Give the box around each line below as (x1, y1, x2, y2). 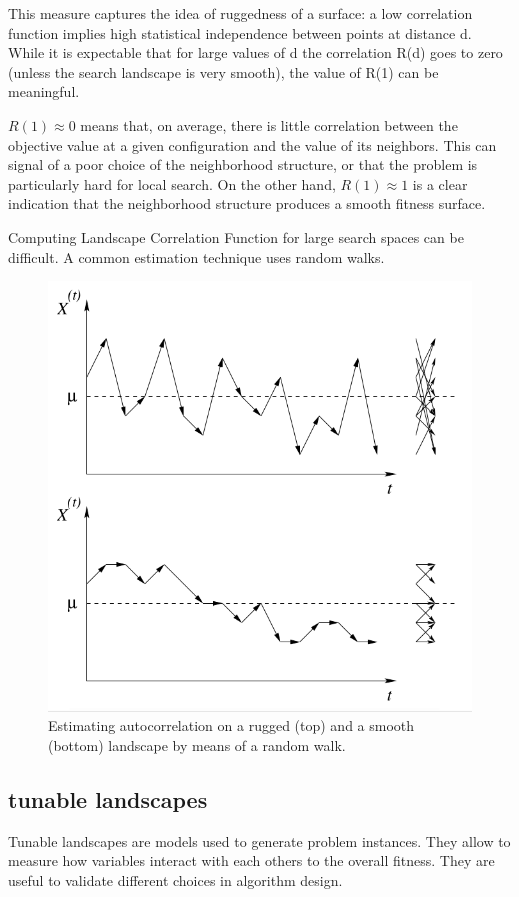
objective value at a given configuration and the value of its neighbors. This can (8, 134, 497, 155)
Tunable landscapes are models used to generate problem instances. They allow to (8, 830, 511, 851)
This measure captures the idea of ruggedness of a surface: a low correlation (8, 3, 473, 23)
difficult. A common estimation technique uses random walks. (8, 246, 385, 267)
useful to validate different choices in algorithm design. (8, 869, 343, 890)
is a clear (412, 173, 468, 194)
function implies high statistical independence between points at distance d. (8, 22, 472, 43)
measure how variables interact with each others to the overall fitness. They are (8, 850, 495, 871)
